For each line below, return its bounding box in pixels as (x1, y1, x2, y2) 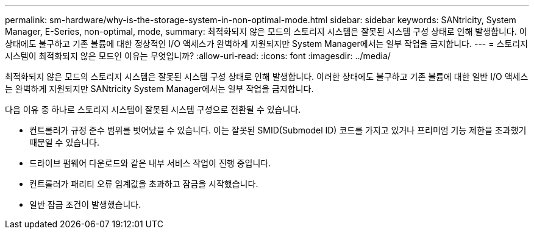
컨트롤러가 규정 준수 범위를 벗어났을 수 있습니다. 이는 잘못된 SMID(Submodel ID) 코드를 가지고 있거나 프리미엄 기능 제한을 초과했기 (29, 125, 527, 135)
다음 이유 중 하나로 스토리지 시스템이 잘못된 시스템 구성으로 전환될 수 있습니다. (5, 104, 301, 115)
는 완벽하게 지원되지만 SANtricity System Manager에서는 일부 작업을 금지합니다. (5, 83, 314, 94)
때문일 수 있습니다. (29, 137, 99, 147)
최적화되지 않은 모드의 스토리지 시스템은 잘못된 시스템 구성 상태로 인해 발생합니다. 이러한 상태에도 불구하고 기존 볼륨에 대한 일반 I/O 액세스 (5, 71, 529, 82)
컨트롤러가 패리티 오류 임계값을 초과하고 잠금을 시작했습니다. (29, 179, 258, 189)
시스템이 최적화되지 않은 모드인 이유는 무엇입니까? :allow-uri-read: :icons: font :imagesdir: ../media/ (5, 51, 391, 61)
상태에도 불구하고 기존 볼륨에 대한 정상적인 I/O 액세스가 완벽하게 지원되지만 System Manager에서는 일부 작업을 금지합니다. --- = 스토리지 (5, 38, 528, 49)
